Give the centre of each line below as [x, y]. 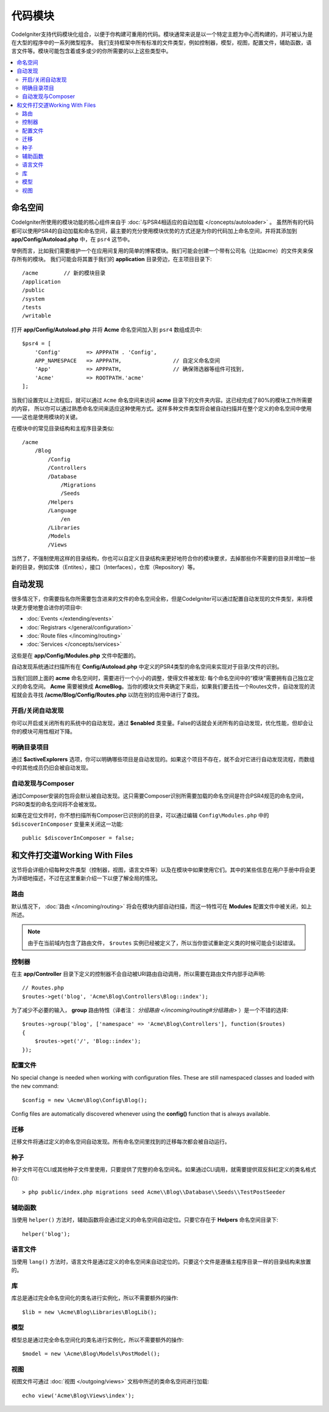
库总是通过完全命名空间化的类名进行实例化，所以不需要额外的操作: [95, 1298]
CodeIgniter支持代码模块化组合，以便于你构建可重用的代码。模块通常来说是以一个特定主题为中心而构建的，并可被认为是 [162, 34]
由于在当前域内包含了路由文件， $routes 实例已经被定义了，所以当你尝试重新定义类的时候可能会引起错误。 [163, 943]
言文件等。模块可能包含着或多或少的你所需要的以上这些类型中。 [91, 51]
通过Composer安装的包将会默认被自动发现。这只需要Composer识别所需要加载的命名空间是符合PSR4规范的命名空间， [159, 795]
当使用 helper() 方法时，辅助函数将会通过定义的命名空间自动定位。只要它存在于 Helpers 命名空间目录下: [145, 1220]
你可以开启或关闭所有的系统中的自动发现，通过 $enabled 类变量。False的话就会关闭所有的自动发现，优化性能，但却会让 [162, 723]
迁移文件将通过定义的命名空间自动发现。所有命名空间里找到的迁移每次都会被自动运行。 [121, 1142]
